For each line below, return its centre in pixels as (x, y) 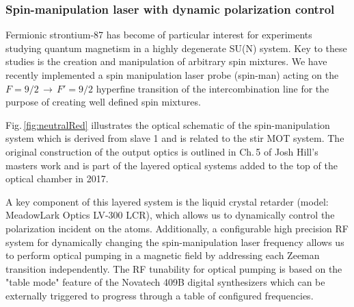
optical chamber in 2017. (57, 179)
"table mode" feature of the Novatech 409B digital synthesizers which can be (165, 282)
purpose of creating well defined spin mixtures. (103, 102)
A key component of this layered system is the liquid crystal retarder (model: (167, 201)
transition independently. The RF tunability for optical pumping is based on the (174, 268)
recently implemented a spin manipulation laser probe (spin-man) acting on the (172, 75)
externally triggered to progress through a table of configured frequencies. (160, 295)
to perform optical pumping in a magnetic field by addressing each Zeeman (163, 255)
